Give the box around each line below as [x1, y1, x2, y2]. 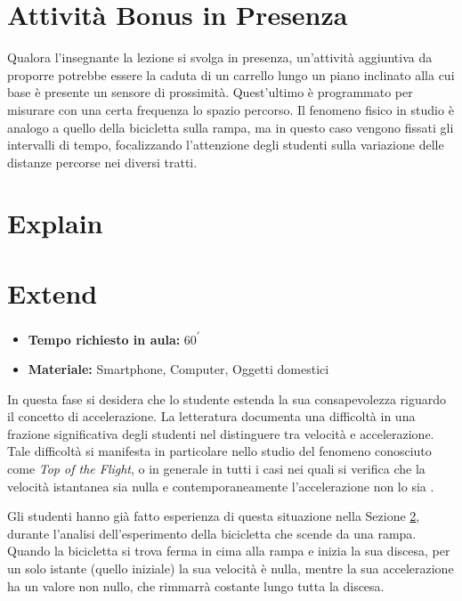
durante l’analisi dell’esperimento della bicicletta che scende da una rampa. [7, 524, 417, 542]
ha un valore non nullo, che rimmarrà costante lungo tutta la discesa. [7, 576, 385, 595]
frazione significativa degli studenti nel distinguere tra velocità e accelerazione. [7, 424, 434, 443]
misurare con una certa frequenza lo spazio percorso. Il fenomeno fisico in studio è [7, 100, 454, 118]
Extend [7, 274, 98, 311]
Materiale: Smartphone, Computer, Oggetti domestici [28, 360, 329, 378]
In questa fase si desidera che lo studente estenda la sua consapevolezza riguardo [7, 389, 447, 408]
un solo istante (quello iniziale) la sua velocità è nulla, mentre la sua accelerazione [7, 558, 454, 577]
